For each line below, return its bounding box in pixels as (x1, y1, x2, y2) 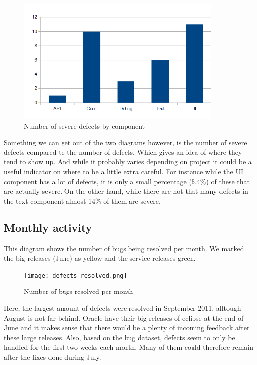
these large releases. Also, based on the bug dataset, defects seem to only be (4, 332, 235, 342)
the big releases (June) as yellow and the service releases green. (4, 253, 196, 263)
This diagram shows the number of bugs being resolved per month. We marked (4, 243, 244, 253)
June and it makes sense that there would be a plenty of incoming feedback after (4, 322, 250, 333)
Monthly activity (4, 219, 92, 235)
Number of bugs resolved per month (24, 286, 133, 296)
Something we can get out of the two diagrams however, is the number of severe (4, 137, 247, 147)
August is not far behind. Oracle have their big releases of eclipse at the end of (4, 312, 244, 323)
